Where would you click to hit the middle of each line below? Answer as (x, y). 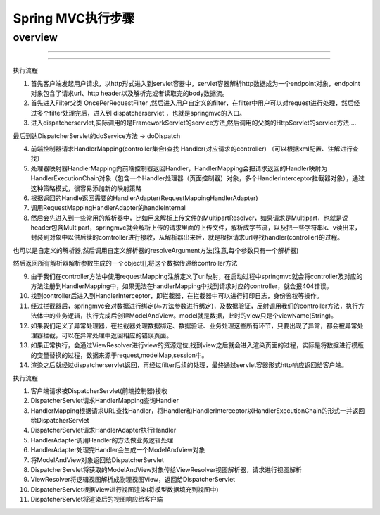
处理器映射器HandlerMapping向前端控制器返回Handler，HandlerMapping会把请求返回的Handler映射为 (179, 168)
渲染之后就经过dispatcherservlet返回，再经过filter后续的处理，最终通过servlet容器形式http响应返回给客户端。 (189, 365)
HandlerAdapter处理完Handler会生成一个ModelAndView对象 (118, 450)
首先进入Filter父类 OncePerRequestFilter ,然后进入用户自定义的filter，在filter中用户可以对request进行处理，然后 (192, 103)
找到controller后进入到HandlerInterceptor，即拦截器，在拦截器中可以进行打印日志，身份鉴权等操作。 (177, 296)
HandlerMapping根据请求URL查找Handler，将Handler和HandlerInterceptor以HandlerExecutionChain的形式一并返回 (198, 410)
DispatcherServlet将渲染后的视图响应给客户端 (97, 500)
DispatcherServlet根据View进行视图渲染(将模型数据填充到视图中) (125, 489)
